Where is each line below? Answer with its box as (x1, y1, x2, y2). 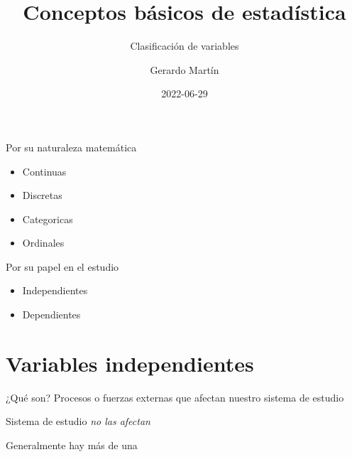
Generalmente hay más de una (6, 437, 138, 452)
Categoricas (22, 211, 73, 226)
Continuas (22, 163, 67, 178)
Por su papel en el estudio (6, 259, 119, 274)
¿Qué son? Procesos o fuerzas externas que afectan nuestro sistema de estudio (6, 389, 344, 404)
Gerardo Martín (150, 62, 219, 77)
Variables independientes (6, 348, 254, 377)
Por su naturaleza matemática (6, 139, 137, 154)
